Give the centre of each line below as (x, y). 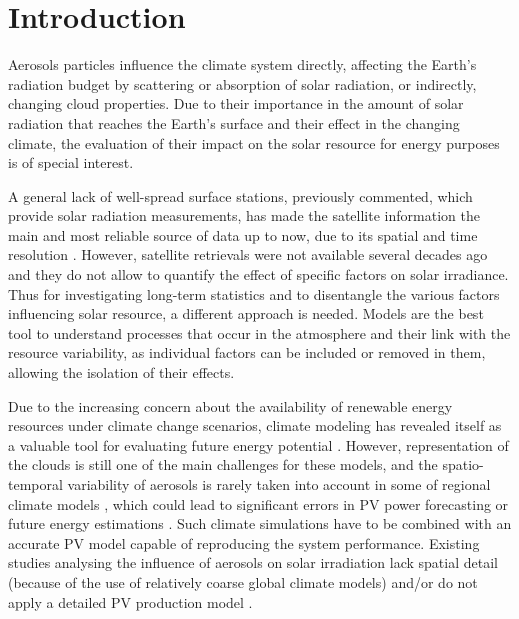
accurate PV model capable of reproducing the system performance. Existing (244, 542)
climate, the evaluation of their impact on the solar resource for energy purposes (254, 142)
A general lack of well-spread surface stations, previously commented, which (240, 195)
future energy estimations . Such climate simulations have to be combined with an (260, 523)
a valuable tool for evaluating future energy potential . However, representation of (258, 444)
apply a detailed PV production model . (130, 601)
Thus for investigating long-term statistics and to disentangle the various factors (254, 293)
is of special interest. (71, 162)
